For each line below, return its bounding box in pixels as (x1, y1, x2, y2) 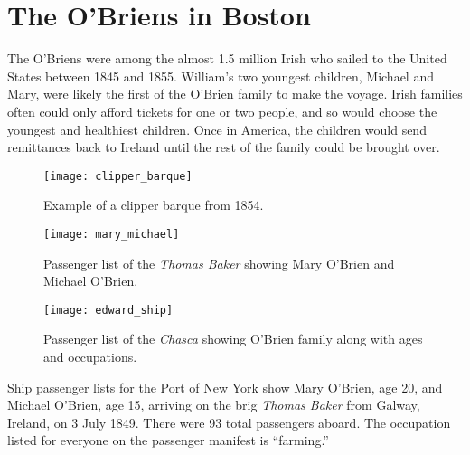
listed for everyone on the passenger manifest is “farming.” (7, 431, 329, 450)
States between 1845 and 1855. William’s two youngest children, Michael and (7, 66, 434, 85)
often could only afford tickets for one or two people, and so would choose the (7, 101, 437, 120)
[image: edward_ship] (43, 303, 174, 317)
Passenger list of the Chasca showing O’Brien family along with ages (43, 329, 423, 348)
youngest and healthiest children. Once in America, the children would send (7, 119, 427, 138)
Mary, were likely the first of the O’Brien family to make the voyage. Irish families (7, 84, 463, 103)
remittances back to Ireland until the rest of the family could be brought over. (7, 137, 440, 156)
